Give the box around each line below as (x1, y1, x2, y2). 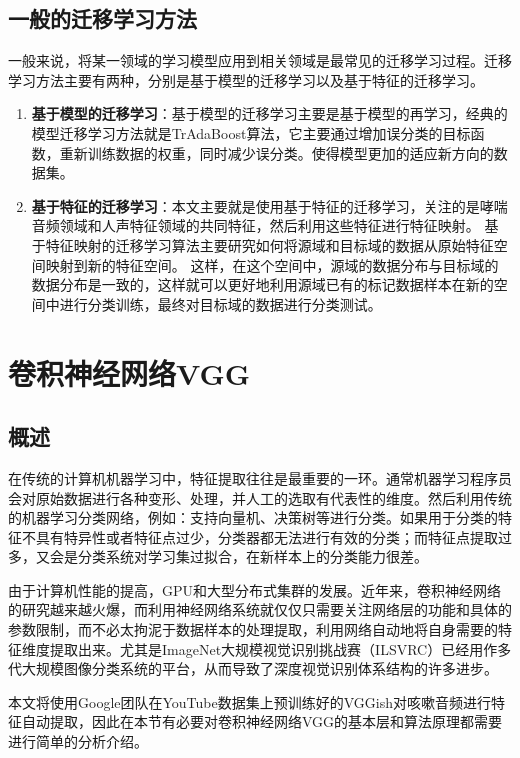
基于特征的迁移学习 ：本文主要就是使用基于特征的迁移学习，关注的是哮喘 (31, 195, 508, 216)
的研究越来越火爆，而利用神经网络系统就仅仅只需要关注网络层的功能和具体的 (8, 599, 512, 620)
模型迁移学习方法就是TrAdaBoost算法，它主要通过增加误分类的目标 (31, 122, 471, 143)
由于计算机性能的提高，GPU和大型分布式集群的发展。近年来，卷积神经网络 (8, 579, 502, 600)
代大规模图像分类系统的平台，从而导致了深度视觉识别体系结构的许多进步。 (8, 658, 498, 679)
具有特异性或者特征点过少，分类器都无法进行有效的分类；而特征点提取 (35, 526, 498, 547)
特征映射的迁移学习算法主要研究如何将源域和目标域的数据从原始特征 (45, 234, 494, 255)
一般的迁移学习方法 (8, 3, 197, 34)
